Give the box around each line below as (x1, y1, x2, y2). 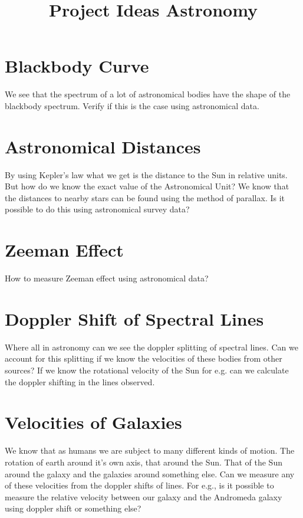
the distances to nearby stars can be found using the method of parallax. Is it (5, 191, 285, 204)
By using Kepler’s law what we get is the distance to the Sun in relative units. (5, 168, 288, 181)
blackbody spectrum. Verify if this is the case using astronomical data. (5, 99, 259, 112)
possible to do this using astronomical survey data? (5, 203, 190, 215)
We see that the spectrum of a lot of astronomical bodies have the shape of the (5, 88, 291, 100)
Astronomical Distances (5, 134, 201, 158)
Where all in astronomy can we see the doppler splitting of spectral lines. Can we (5, 340, 298, 353)
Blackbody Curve (5, 54, 149, 78)
